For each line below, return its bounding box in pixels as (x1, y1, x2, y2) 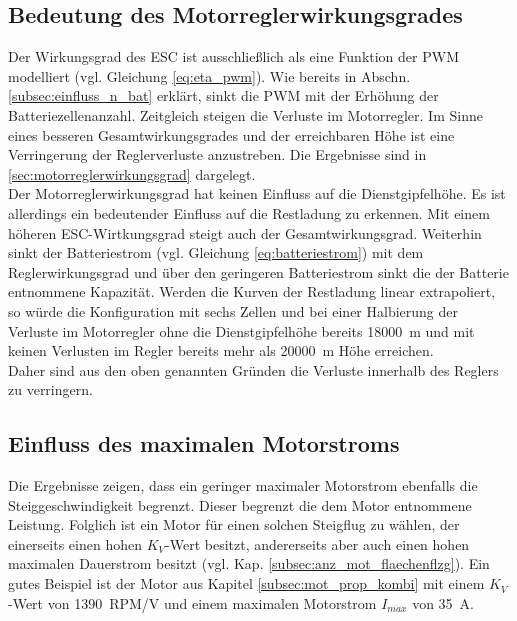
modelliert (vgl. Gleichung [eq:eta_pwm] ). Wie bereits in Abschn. (8, 65, 411, 86)
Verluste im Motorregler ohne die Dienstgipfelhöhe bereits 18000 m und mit (8, 320, 475, 341)
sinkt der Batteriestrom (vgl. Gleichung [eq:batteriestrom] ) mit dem (8, 242, 424, 263)
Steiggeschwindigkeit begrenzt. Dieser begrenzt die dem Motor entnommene (8, 494, 472, 515)
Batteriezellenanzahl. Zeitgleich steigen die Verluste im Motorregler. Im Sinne (8, 104, 483, 125)
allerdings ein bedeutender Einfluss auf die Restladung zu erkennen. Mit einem (8, 202, 490, 223)
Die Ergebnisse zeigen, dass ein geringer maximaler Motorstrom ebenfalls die (8, 475, 478, 496)
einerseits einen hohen (8, 533, 142, 554)
